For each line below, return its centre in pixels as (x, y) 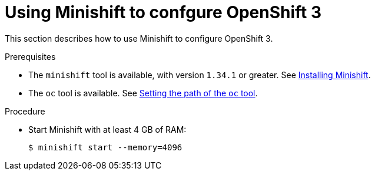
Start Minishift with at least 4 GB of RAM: (107, 129)
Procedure (25, 111)
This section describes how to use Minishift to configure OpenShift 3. (139, 38)
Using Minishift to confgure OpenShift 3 (163, 12)
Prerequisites (30, 56)
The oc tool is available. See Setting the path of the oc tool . (143, 93)
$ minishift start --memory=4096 (105, 147)
